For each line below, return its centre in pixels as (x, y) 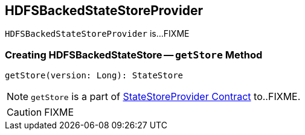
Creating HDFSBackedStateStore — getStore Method (134, 55)
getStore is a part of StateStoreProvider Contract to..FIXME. (166, 97)
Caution (24, 112)
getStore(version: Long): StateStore (94, 76)
